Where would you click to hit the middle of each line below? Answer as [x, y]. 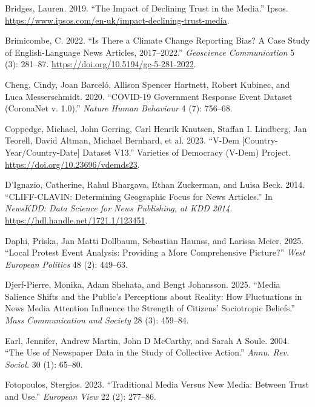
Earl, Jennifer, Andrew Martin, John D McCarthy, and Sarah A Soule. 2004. [147, 340]
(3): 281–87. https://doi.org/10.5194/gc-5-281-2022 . [101, 64]
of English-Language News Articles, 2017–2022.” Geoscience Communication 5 [150, 52]
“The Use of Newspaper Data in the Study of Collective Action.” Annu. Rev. [147, 352]
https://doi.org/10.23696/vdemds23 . [72, 164]
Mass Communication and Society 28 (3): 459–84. [97, 320]
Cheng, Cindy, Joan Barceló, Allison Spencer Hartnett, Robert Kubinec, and [148, 84]
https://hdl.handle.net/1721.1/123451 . [76, 220]
